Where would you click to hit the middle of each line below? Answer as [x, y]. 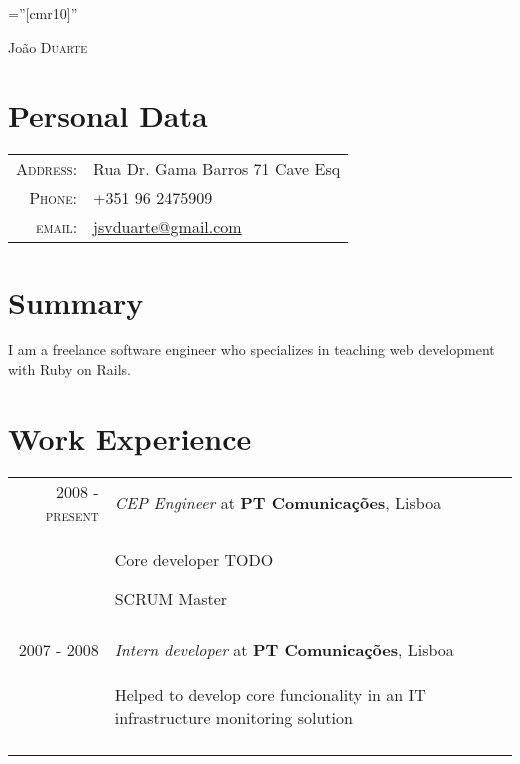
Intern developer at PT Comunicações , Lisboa [284, 649]
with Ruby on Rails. [69, 369]
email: [56, 227]
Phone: [53, 198]
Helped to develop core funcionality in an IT [270, 694]
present [72, 514]
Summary [76, 301]
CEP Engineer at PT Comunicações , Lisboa [278, 503]
